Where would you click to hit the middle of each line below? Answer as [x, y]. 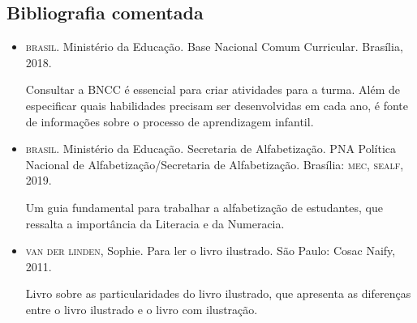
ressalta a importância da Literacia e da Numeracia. [155, 223]
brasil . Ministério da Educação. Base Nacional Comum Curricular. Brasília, [214, 47]
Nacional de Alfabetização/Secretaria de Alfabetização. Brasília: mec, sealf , [215, 164]
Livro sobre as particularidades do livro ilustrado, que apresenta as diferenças [218, 293]
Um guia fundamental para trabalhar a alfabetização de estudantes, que [204, 207]
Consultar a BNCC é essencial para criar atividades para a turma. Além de [213, 89]
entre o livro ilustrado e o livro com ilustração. [142, 309]
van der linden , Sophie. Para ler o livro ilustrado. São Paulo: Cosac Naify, [211, 251]
